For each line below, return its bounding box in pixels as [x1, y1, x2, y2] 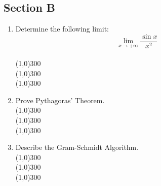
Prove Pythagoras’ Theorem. [15, 95, 105, 105]
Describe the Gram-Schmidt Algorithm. [15, 142, 139, 152]
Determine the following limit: [15, 23, 109, 34]
